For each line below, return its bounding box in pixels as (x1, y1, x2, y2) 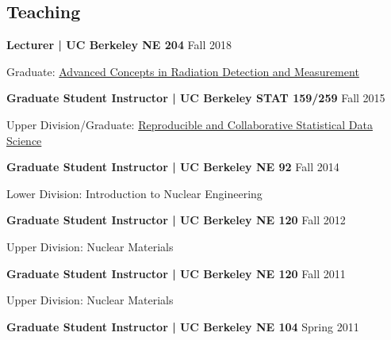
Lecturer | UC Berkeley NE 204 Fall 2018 (6, 36, 232, 53)
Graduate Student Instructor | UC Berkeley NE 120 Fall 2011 (6, 265, 346, 281)
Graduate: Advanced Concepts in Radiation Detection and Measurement (6, 63, 359, 79)
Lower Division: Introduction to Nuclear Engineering (6, 185, 263, 201)
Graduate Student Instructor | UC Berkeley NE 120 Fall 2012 (6, 212, 346, 228)
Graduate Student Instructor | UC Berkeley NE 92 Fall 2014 (6, 159, 339, 175)
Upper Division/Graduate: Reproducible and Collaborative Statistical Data (6, 116, 373, 132)
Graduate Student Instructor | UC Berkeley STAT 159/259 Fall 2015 (6, 90, 385, 106)
